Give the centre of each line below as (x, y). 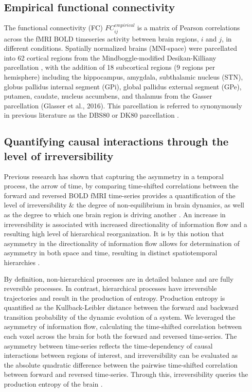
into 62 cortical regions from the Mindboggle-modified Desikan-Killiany (110, 57)
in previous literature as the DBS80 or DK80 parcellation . (91, 115)
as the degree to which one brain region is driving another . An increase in (115, 214)
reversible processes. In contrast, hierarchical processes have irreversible (110, 288)
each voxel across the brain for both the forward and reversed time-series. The (120, 336)
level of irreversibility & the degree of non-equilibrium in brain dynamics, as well (124, 205)
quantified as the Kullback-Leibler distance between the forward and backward (121, 307)
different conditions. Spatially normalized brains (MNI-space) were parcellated (121, 48)
